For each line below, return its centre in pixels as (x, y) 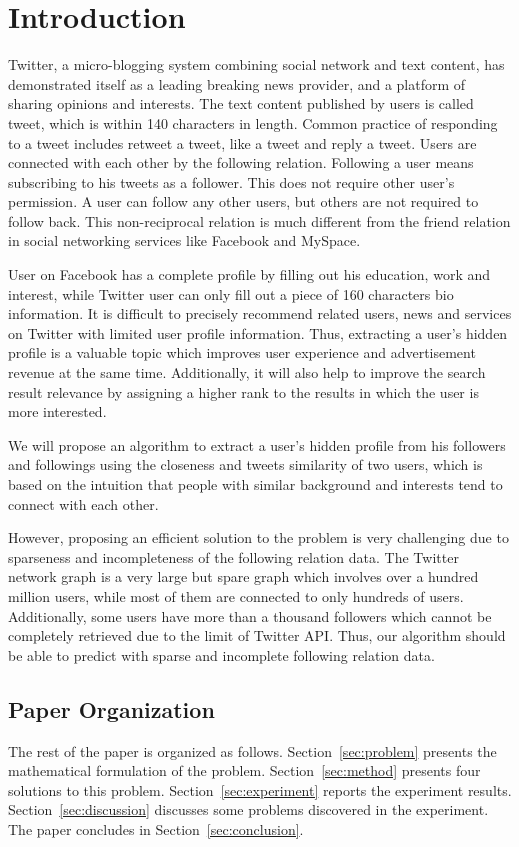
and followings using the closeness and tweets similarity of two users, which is (245, 464)
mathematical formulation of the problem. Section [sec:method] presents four (244, 770)
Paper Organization (111, 708)
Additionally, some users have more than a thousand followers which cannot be (250, 615)
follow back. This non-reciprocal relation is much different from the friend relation (259, 220)
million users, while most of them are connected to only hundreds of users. (236, 595)
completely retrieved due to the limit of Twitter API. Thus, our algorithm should (257, 635)
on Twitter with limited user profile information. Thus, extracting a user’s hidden (258, 332)
